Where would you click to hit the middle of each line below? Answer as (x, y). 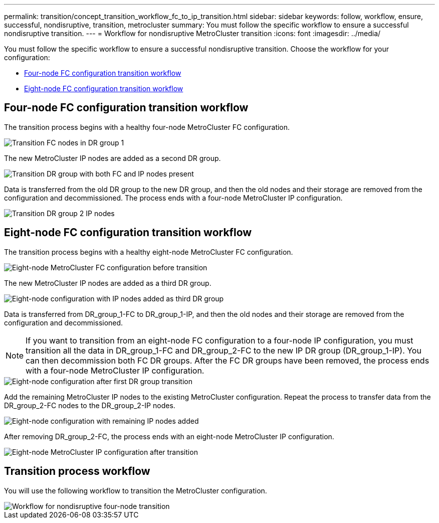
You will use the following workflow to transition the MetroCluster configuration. (136, 490)
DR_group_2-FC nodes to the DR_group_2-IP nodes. (90, 405)
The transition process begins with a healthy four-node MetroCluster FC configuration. (147, 127)
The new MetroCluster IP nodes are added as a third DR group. (108, 283)
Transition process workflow (77, 471)
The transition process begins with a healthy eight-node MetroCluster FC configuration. (149, 252)
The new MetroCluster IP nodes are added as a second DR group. (113, 158)
